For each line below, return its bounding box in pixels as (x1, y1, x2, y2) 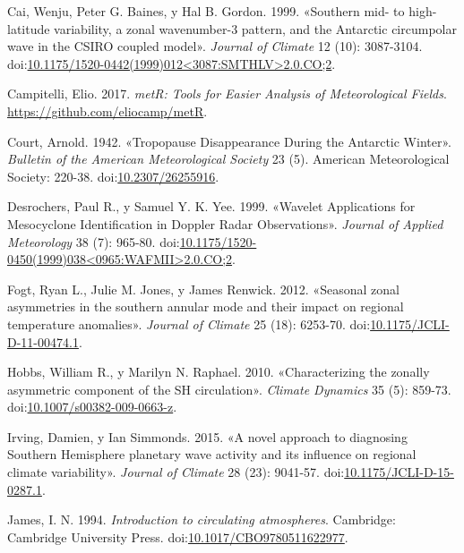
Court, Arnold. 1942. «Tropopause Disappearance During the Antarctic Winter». (7, 132, 451, 150)
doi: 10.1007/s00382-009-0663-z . (7, 397, 177, 416)
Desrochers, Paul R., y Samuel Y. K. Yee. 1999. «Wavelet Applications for (7, 197, 416, 216)
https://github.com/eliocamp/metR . (7, 101, 208, 120)
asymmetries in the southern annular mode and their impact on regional (7, 297, 404, 316)
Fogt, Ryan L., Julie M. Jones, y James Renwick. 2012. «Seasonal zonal (7, 279, 400, 298)
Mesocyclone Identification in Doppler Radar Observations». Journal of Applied (7, 214, 443, 233)
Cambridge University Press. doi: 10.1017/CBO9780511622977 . (7, 527, 348, 546)
